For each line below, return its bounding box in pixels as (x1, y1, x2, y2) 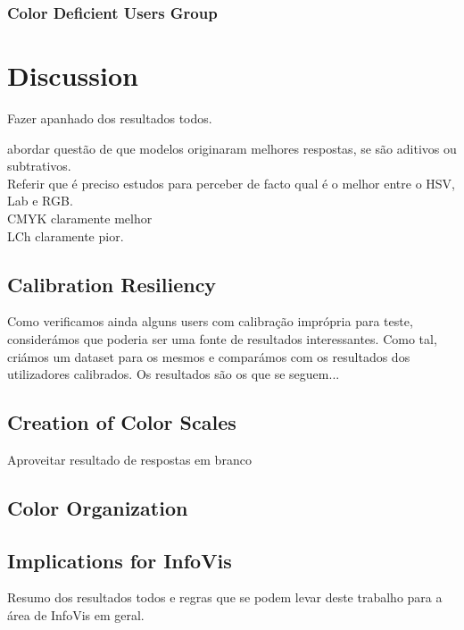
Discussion (7, 57, 138, 94)
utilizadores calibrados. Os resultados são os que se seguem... (7, 365, 340, 383)
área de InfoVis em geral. (7, 606, 145, 625)
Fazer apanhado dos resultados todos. (7, 108, 212, 127)
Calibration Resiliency (7, 270, 217, 298)
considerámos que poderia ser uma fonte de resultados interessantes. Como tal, (7, 329, 437, 348)
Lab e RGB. (7, 191, 73, 210)
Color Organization (7, 493, 188, 521)
